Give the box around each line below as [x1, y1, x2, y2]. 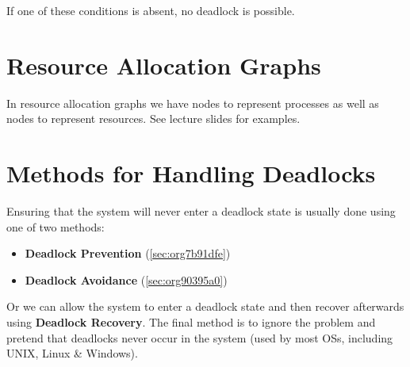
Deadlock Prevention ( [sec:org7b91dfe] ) [25, 245, 231, 262]
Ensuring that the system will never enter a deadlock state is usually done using [6, 203, 396, 220]
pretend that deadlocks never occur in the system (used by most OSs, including [6, 329, 393, 346]
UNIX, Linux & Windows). [6, 345, 138, 361]
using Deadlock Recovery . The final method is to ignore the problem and [6, 314, 376, 330]
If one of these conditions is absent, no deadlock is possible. [6, 2, 295, 18]
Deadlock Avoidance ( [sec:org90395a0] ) [25, 271, 228, 288]
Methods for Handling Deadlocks [6, 157, 376, 189]
